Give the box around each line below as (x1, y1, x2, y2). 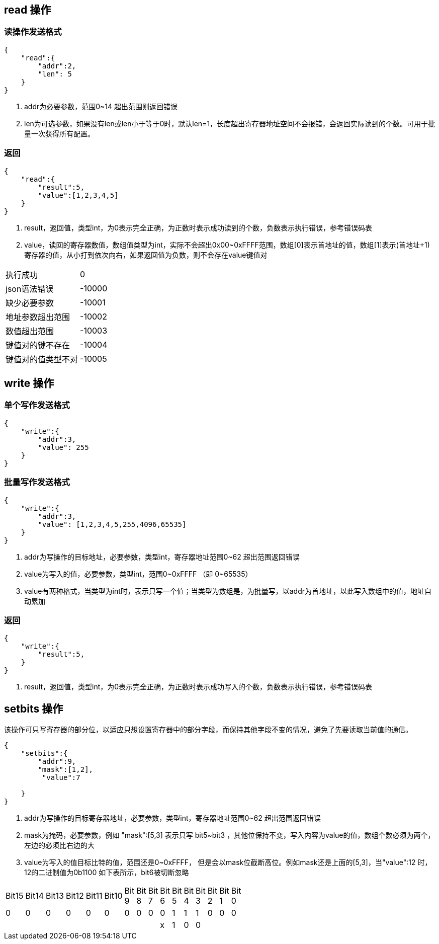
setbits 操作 (4, 702, 63, 715)
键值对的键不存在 (6, 340, 70, 350)
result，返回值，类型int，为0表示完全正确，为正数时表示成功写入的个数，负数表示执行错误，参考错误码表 (24, 682, 373, 691)
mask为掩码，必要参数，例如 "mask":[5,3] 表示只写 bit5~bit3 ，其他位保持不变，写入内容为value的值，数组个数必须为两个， (24, 831, 435, 840)
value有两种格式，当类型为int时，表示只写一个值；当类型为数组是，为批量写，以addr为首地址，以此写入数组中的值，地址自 (24, 586, 432, 595)
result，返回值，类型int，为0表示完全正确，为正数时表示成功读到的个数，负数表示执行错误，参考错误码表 (24, 223, 373, 232)
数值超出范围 (6, 326, 54, 336)
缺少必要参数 (6, 297, 54, 308)
